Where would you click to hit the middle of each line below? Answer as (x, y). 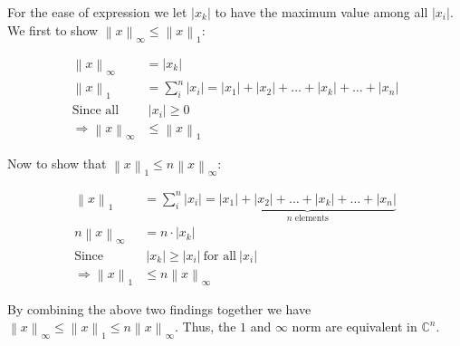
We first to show (53, 29)
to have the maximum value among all (321, 12)
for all (220, 256)
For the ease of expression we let (97, 12)
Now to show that (57, 163)
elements (311, 218)
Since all (96, 111)
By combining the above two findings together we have (159, 308)
